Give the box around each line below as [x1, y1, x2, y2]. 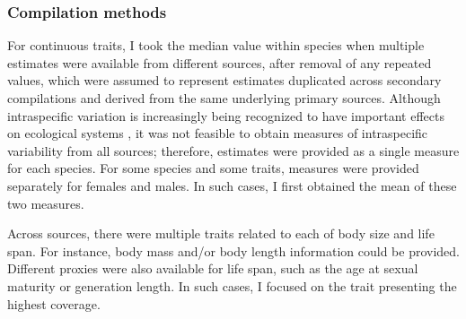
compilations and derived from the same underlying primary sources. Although [7, 89, 441, 107]
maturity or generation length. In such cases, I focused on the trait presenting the [7, 276, 457, 295]
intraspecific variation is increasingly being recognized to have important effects [7, 106, 444, 125]
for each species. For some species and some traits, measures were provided [7, 159, 419, 177]
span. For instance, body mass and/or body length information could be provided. [7, 241, 460, 260]
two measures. [7, 194, 84, 212]
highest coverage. [7, 294, 101, 313]
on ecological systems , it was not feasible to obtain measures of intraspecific [7, 124, 428, 142]
